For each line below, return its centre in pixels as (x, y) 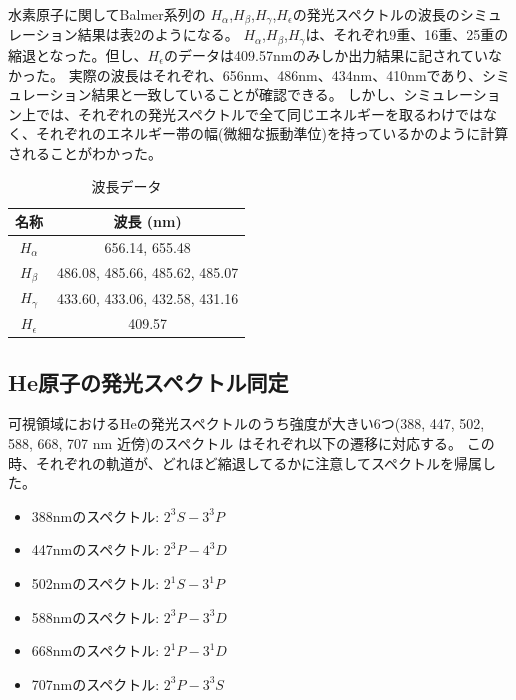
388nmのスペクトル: (95, 515)
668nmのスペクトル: (95, 650)
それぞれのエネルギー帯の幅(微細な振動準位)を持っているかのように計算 (272, 133)
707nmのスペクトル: (95, 683)
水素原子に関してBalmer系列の (107, 14)
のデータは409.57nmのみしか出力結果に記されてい (326, 54)
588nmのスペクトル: (95, 616)
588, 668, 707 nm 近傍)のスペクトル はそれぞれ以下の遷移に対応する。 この (251, 443)
